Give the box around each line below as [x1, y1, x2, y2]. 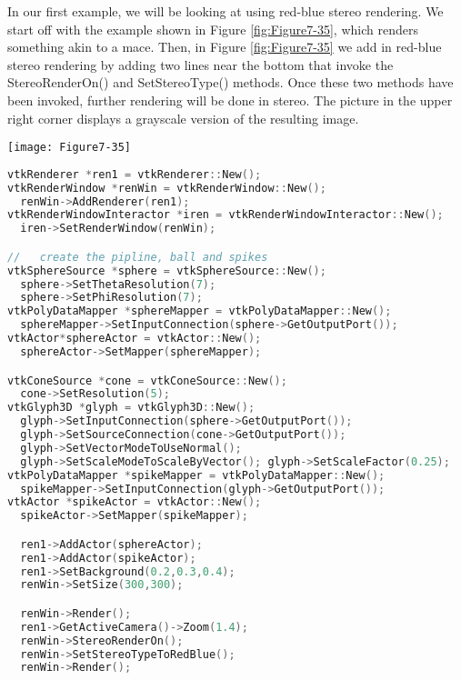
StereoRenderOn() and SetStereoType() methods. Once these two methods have [7, 73, 454, 92]
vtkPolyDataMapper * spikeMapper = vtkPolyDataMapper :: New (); [7, 468, 386, 482]
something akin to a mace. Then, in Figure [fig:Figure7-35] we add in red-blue [7, 37, 442, 56]
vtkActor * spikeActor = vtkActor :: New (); [7, 495, 262, 509]
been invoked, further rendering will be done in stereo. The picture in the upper [7, 90, 453, 109]
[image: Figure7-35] [7, 141, 132, 155]
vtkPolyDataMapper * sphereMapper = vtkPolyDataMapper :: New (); [7, 305, 392, 318]
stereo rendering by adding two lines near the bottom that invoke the [7, 55, 394, 74]
